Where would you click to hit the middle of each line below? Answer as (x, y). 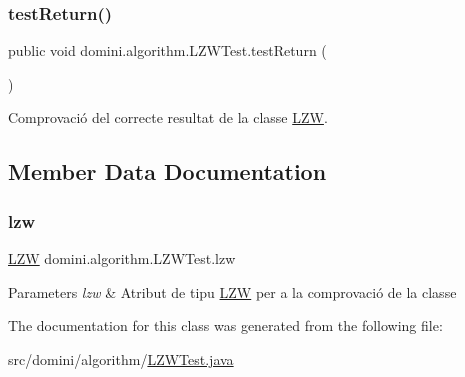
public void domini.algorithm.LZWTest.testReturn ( (167, 50)
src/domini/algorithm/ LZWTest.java (121, 358)
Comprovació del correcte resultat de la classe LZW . (168, 117)
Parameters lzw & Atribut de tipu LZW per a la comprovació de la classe (232, 291)
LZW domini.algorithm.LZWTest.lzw (122, 258)
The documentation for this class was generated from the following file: (225, 325)
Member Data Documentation (167, 171)
